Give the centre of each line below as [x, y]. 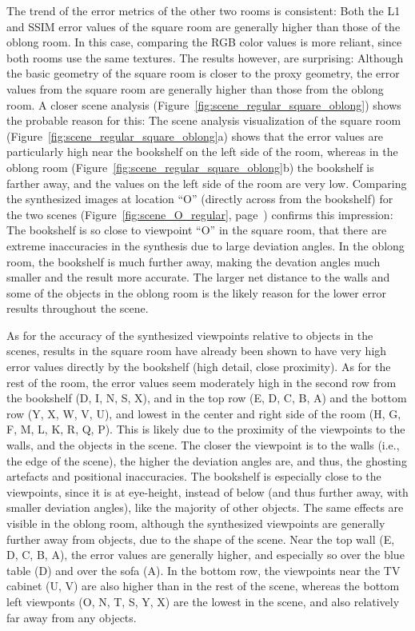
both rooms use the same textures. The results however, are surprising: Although [205, 57]
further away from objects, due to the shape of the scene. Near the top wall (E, [201, 539]
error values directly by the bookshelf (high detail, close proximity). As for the [199, 367]
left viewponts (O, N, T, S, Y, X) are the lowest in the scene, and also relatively [203, 601]
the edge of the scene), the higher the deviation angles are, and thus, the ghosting [207, 460]
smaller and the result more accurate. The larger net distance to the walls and [198, 277]
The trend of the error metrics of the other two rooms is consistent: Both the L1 [204, 10]
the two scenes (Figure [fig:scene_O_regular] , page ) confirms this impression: [200, 214]
